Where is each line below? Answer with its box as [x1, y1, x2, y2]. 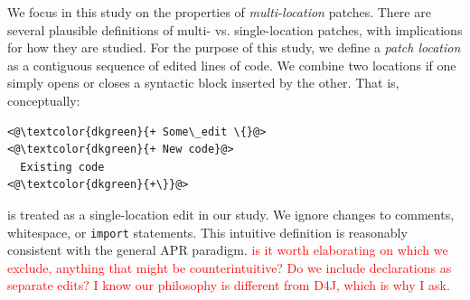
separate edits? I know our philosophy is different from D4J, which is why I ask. [7, 276, 450, 295]
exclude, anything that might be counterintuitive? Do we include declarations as [7, 258, 452, 277]
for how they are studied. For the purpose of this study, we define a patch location [7, 38, 461, 57]
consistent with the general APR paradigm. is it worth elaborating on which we [7, 240, 448, 259]
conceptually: [7, 90, 80, 109]
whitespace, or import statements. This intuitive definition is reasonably [7, 222, 408, 241]
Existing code [20, 160, 105, 173]
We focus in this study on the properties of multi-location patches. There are [7, 3, 431, 21]
